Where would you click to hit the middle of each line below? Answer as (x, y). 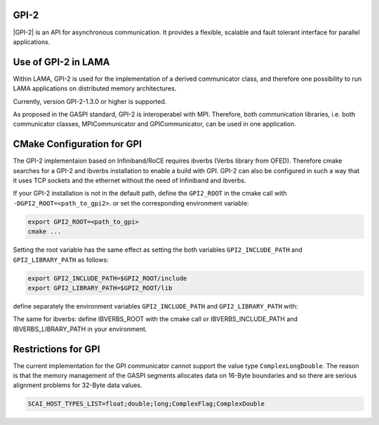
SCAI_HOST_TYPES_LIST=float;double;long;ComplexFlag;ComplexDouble (146, 404)
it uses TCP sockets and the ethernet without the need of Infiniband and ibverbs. (129, 181)
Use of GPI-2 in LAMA (61, 62)
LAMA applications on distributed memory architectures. (95, 88)
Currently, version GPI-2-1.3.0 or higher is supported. (90, 101)
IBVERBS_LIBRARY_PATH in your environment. (80, 329)
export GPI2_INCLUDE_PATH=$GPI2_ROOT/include (107, 278)
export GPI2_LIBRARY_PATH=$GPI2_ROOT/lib (100, 288)
